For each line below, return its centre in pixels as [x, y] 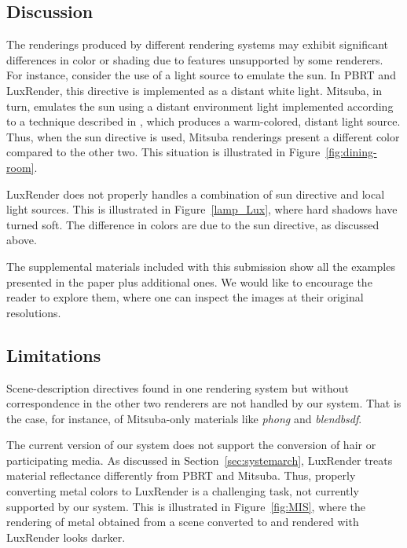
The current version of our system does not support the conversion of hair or [191, 445]
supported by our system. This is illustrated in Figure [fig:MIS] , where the [186, 506]
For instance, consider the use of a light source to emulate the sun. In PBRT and [201, 75]
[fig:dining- [351, 152]
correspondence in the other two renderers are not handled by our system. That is [204, 403]
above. [22, 240]
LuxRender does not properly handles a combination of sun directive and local [196, 194]
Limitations [54, 354]
